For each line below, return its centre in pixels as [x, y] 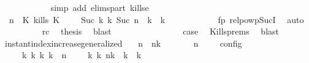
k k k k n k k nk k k [82, 55]
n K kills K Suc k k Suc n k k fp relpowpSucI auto [156, 19]
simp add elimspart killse [100, 7]
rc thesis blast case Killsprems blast [161, 31]
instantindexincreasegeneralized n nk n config [123, 43]
